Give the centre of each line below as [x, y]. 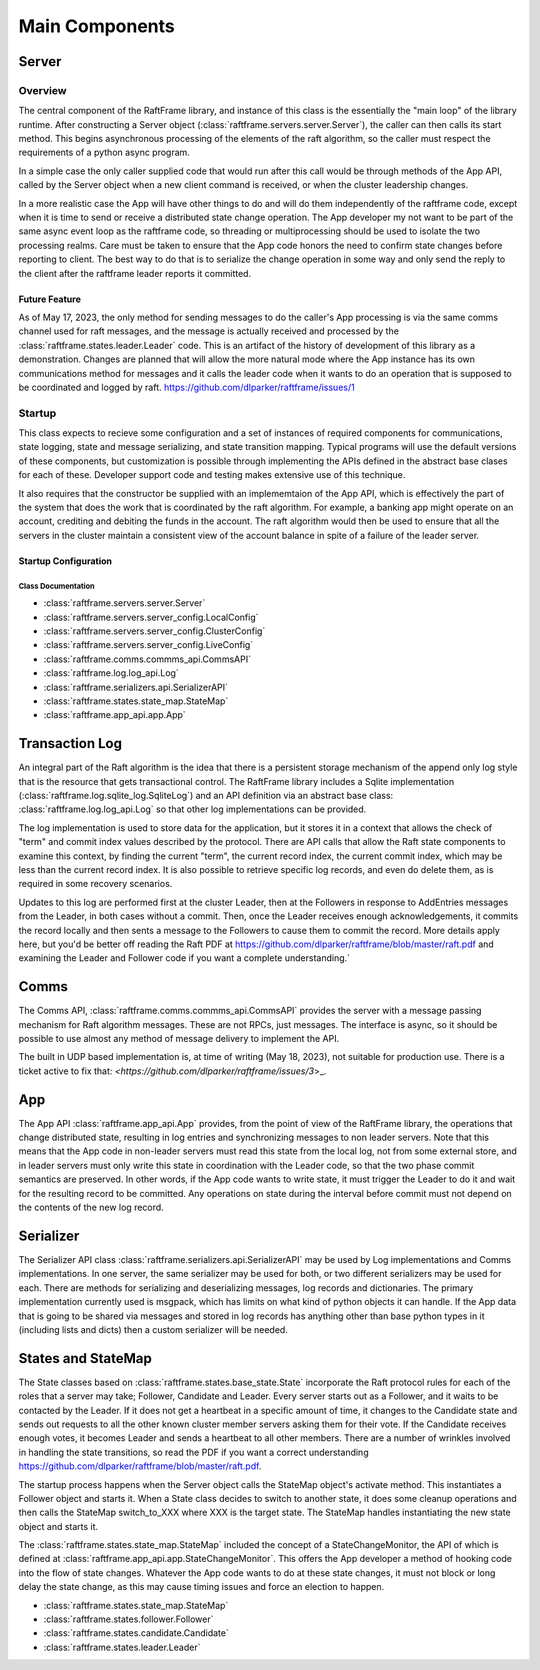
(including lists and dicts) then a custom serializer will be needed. [153, 1329]
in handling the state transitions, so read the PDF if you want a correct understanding [193, 1452]
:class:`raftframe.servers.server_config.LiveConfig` [148, 645]
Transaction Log [70, 743]
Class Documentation [56, 586]
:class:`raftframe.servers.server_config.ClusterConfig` [154, 631]
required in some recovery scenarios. [95, 884]
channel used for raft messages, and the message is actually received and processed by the [209, 331]
